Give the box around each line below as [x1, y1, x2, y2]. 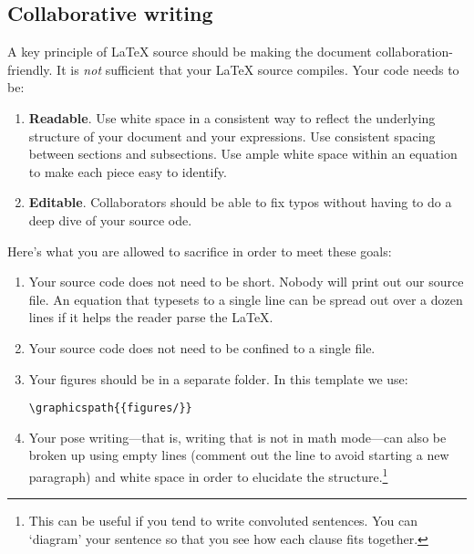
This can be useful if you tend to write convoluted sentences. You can [28, 511, 417, 530]
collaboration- [376, 42, 453, 61]
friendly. [7, 59, 53, 78]
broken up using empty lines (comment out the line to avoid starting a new [28, 445, 449, 465]
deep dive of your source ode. [28, 210, 192, 229]
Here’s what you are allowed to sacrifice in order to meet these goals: [7, 241, 392, 260]
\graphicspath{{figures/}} [28, 402, 192, 415]
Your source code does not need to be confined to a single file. [28, 338, 376, 357]
